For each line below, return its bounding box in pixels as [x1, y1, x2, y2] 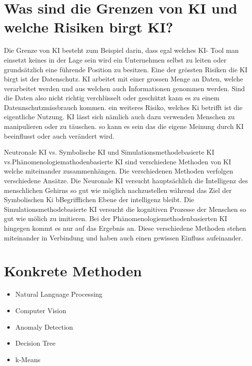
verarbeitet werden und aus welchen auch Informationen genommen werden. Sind [4, 83, 245, 93]
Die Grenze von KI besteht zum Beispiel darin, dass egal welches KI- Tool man [4, 45, 239, 55]
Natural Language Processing [15, 289, 103, 299]
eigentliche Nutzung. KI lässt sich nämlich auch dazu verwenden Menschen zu [4, 111, 235, 122]
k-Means [15, 354, 41, 364]
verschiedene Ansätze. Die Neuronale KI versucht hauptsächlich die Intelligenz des [4, 175, 248, 186]
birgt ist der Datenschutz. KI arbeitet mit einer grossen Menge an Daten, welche [4, 74, 243, 84]
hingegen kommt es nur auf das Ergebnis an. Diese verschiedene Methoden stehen [4, 223, 246, 233]
